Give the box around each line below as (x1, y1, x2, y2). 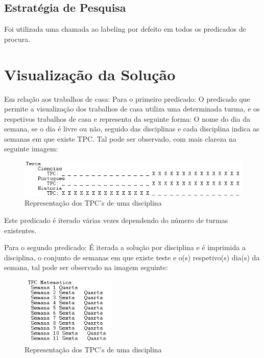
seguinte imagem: (4, 143, 58, 154)
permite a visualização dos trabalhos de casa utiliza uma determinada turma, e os (4, 103, 260, 114)
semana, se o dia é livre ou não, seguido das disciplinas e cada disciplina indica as (4, 123, 259, 134)
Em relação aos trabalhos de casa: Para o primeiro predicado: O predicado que (4, 93, 250, 104)
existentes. (4, 225, 37, 235)
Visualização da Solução (4, 63, 176, 84)
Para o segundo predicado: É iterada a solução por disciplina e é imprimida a (4, 242, 246, 253)
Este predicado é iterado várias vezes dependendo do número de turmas (4, 214, 228, 225)
